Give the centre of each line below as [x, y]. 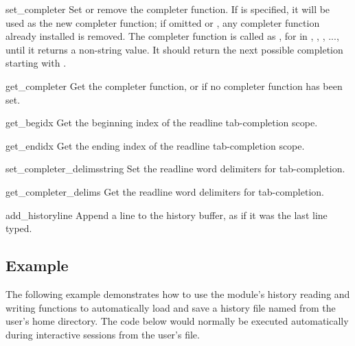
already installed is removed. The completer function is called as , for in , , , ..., [172, 36]
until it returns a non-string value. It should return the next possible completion [174, 49]
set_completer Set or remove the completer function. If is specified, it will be [168, 9]
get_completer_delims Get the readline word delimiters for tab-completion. [165, 191]
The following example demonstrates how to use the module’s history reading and [178, 293]
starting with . [36, 63]
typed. [19, 228]
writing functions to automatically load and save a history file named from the [171, 307]
